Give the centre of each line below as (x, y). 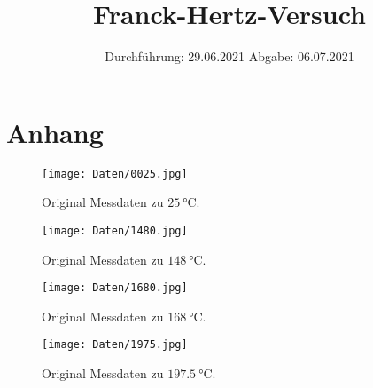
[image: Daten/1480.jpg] (115, 230)
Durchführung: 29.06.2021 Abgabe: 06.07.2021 (229, 56)
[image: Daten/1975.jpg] (115, 345)
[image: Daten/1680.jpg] (115, 288)
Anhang (55, 132)
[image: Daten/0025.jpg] (115, 174)
